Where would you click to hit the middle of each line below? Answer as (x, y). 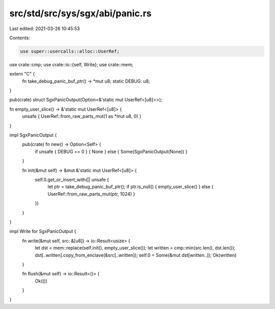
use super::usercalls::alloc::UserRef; (70, 51)
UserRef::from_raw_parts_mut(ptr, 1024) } (91, 194)
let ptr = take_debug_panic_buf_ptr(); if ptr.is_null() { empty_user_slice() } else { (131, 187)
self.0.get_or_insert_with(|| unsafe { (72, 179)
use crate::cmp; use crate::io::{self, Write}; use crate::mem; (71, 64)
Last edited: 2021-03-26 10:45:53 (45, 29)
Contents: (20, 38)
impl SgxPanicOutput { (33, 135)
